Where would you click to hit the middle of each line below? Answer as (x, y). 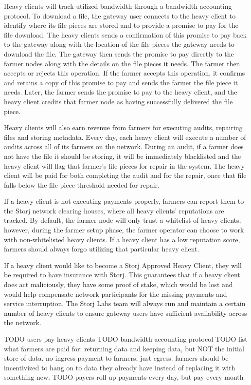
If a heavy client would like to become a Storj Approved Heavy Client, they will (123, 265)
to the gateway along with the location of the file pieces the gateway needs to (119, 44)
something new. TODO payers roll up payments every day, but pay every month (124, 377)
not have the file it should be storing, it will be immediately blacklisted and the (123, 156)
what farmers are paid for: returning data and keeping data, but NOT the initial (124, 348)
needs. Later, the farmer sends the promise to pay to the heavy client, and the (121, 92)
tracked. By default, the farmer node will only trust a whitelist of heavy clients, (123, 220)
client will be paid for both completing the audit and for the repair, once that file (125, 175)
